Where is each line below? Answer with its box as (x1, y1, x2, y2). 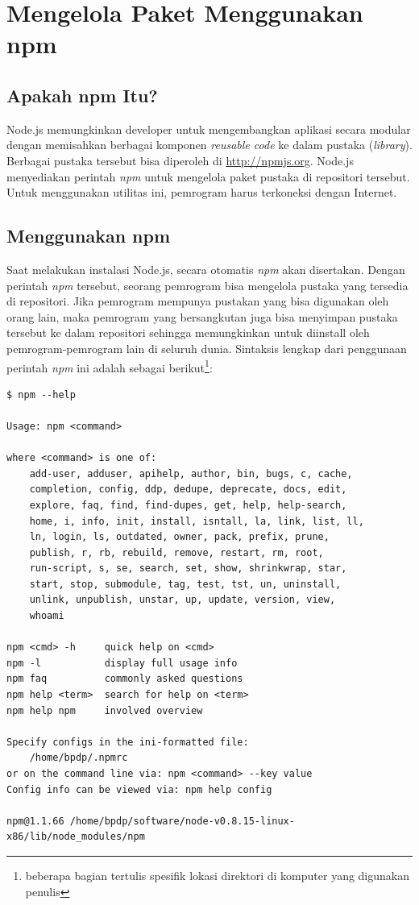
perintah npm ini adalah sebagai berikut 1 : (6, 356, 213, 376)
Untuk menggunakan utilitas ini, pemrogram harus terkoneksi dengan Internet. (6, 184, 397, 201)
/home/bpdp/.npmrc (29, 752, 128, 764)
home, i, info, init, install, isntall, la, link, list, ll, (29, 515, 364, 527)
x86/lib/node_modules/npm (6, 831, 145, 843)
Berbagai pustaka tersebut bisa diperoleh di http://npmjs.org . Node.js (6, 152, 354, 168)
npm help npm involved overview (6, 704, 203, 716)
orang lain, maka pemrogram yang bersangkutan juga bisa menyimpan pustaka (6, 308, 398, 325)
